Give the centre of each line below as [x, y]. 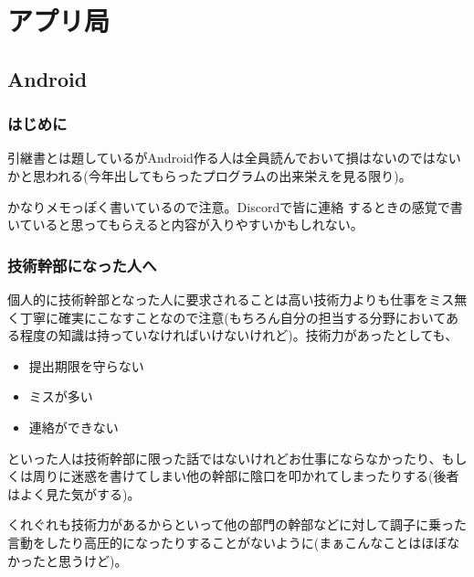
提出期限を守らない [86, 365]
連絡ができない [74, 427]
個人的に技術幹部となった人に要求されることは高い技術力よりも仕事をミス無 [237, 299]
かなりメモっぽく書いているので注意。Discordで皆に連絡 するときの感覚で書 [235, 206]
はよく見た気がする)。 [74, 493]
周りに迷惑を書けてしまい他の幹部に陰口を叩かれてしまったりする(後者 [246, 476]
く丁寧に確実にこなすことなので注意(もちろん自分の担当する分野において [226, 317]
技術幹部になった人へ [82, 265]
